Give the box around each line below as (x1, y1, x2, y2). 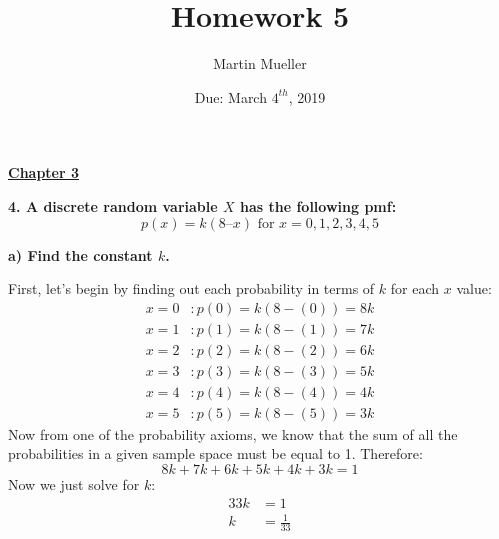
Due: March (194, 86, 267, 107)
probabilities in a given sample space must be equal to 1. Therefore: (8, 443, 423, 464)
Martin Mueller (213, 53, 307, 74)
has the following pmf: (239, 195, 397, 216)
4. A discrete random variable (8, 195, 218, 216)
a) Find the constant (8, 244, 153, 265)
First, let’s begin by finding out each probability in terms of (8, 278, 375, 299)
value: (456, 278, 492, 299)
